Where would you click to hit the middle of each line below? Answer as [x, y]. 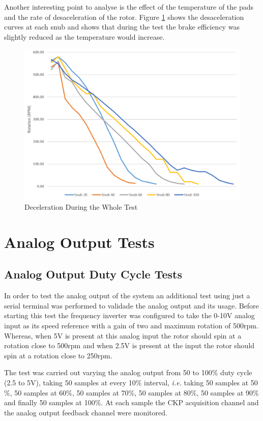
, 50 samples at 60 [38, 392]
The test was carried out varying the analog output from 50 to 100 [108, 372]
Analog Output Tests [79, 242]
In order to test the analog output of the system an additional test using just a [127, 296]
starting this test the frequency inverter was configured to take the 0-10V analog [129, 315]
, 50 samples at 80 [163, 392]
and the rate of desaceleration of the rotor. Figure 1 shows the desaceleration [124, 17]
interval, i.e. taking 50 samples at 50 [201, 382]
